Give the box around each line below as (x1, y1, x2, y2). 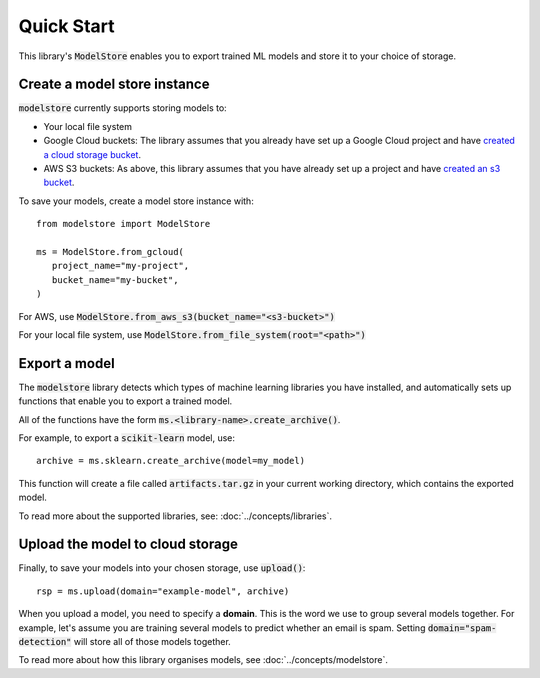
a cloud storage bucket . (43, 148, 142, 160)
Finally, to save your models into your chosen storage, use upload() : (18, 562, 306, 574)
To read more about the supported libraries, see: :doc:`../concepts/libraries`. (18, 510, 332, 522)
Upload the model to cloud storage (18, 536, 239, 553)
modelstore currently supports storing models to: (18, 102, 227, 114)
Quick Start (18, 15, 115, 37)
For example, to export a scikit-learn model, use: (18, 432, 235, 444)
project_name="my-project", (51, 260, 190, 272)
